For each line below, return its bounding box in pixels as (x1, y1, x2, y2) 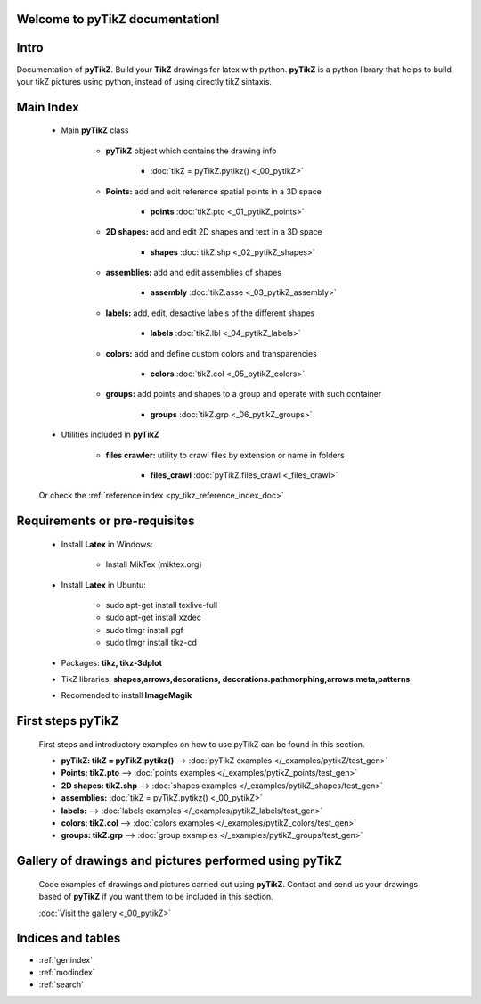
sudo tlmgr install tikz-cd (105, 638, 198, 648)
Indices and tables (16, 931, 121, 946)
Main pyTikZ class (61, 125, 129, 136)
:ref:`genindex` (38, 954, 94, 965)
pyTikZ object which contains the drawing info (105, 145, 277, 156)
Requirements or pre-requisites (16, 514, 195, 529)
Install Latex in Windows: (61, 539, 153, 549)
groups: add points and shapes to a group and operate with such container (105, 389, 382, 399)
